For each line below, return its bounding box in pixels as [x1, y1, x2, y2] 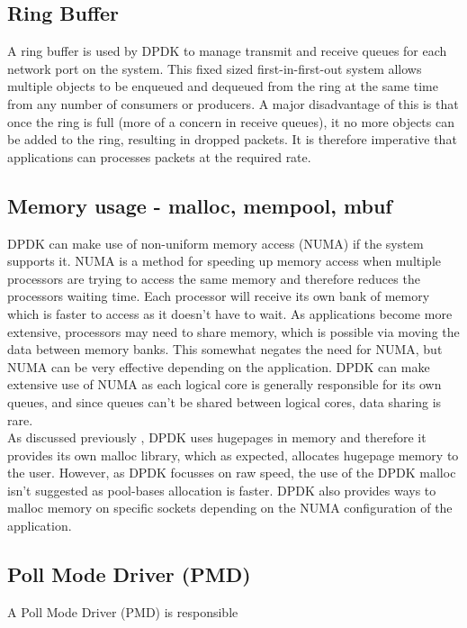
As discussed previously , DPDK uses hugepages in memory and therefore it [7, 428, 427, 447]
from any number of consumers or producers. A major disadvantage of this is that [7, 94, 459, 113]
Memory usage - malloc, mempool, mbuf [7, 191, 392, 219]
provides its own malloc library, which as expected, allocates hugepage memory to [7, 445, 459, 464]
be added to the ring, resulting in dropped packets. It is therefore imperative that [7, 130, 457, 149]
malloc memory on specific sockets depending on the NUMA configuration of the [7, 498, 453, 517]
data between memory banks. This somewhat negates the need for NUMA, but [7, 340, 443, 359]
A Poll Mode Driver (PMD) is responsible [7, 602, 238, 621]
